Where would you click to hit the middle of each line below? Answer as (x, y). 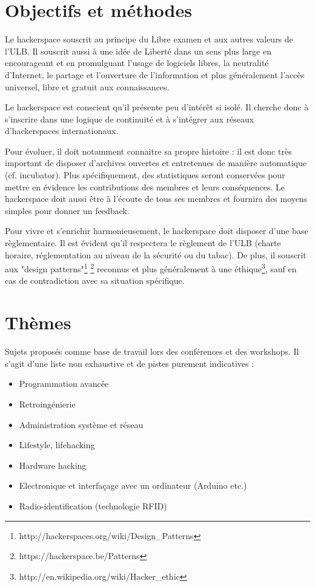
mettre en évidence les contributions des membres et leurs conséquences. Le (145, 186)
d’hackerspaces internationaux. (62, 131)
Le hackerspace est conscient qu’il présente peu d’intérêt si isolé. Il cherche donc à (157, 107)
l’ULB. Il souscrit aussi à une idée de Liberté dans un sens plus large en (138, 51)
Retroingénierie (47, 404)
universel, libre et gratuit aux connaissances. (87, 86)
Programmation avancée (64, 384)
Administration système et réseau (81, 424)
